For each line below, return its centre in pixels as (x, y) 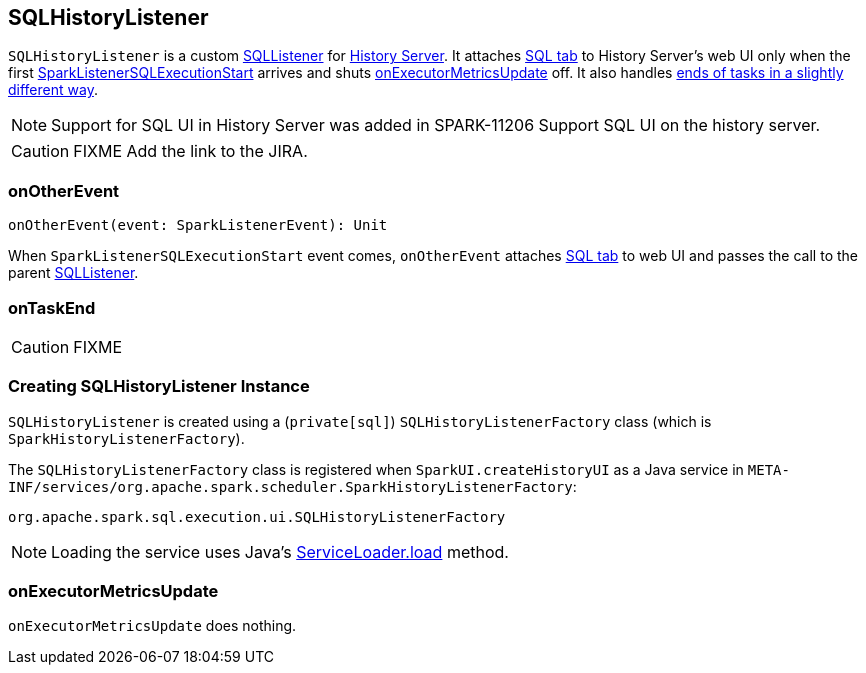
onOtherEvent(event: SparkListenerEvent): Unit (198, 225)
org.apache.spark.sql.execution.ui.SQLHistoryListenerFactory (257, 516)
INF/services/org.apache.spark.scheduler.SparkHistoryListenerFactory (290, 486)
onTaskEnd (52, 307)
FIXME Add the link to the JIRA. (190, 151)
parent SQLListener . (73, 273)
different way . (53, 90)
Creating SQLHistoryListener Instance (159, 386)
